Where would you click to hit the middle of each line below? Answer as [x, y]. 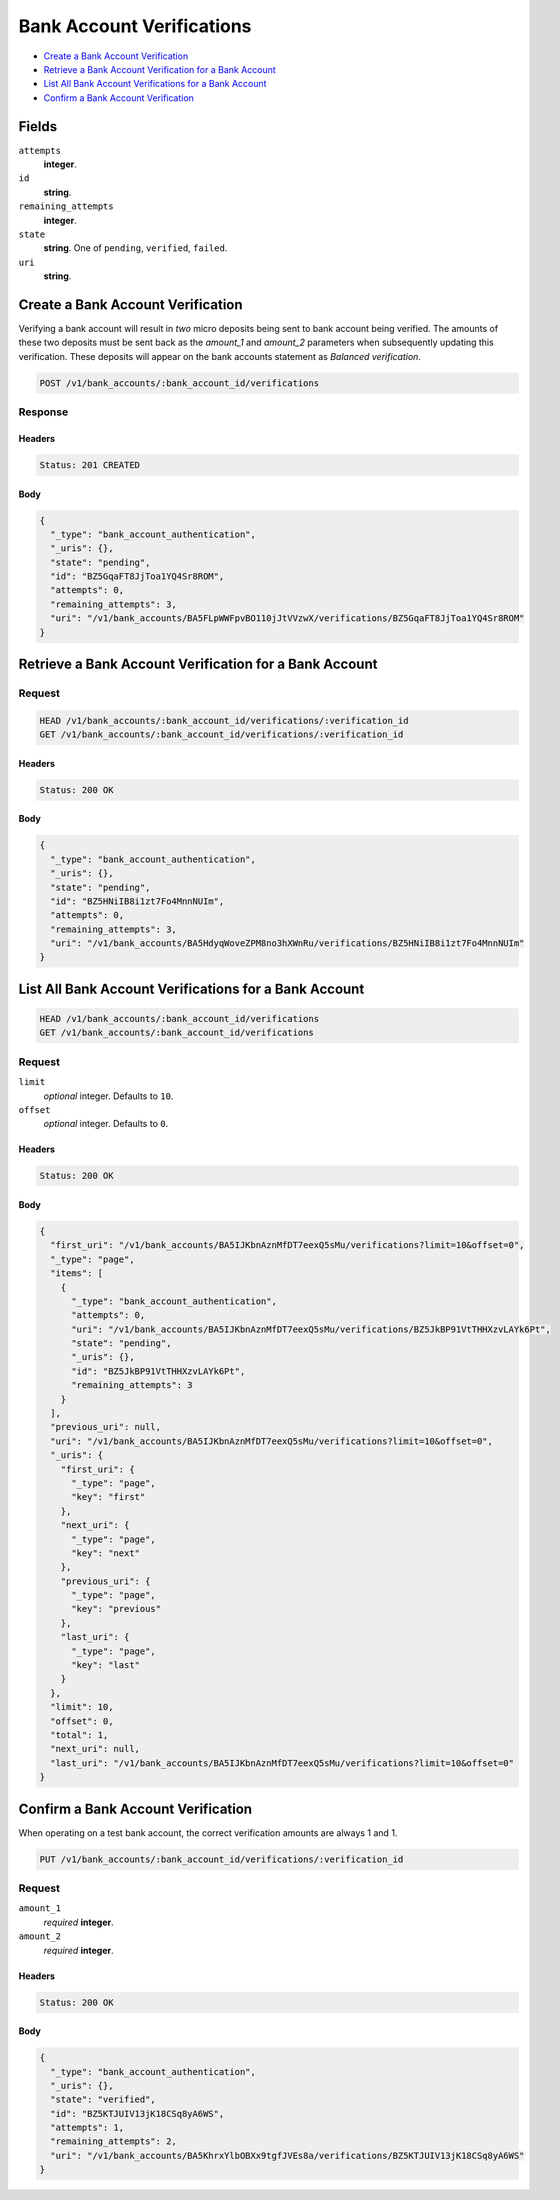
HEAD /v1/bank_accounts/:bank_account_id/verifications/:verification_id [224, 720]
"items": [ [77, 1273]
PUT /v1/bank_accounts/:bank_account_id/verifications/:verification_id [221, 1859]
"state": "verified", [103, 2099]
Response [43, 412]
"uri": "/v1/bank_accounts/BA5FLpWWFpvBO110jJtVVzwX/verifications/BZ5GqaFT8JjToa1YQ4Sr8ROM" [287, 618]
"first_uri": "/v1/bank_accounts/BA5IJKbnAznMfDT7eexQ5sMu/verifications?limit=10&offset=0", [287, 1245]
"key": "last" [105, 1665]
